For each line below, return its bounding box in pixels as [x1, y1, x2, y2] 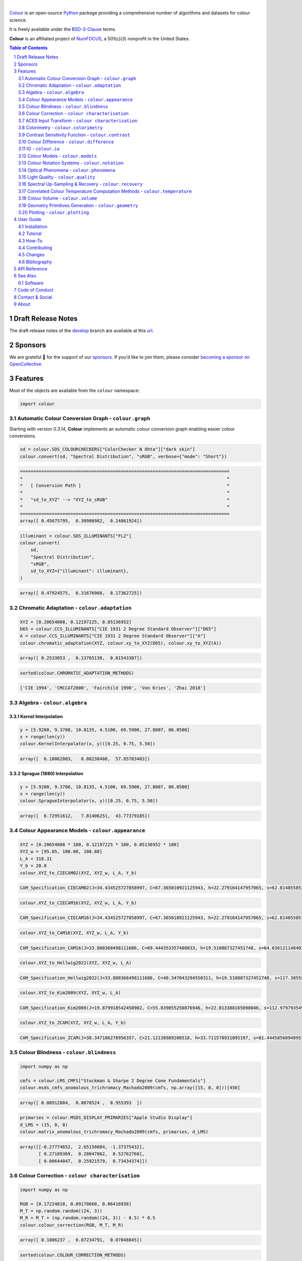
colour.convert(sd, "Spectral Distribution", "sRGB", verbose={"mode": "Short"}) [20, 453, 228, 459]
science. [9, 17, 27, 23]
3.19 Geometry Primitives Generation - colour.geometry [18, 202, 138, 208]
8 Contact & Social [14, 294, 52, 300]
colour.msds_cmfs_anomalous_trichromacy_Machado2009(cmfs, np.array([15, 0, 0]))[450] [20, 1085, 241, 1091]
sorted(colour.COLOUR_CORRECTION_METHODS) [20, 1252, 126, 1258]
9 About [14, 301, 31, 307]
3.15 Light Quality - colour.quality [18, 174, 96, 180]
